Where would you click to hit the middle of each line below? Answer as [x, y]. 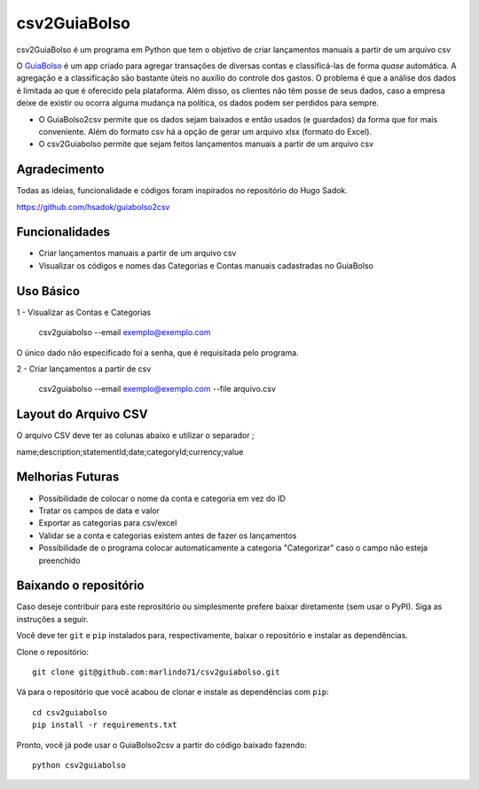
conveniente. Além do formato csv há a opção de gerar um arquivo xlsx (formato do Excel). [205, 131]
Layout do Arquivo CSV [82, 414]
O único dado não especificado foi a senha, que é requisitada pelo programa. [157, 352]
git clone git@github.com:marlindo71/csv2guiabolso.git [156, 672]
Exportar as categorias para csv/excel [108, 523]
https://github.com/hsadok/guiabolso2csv [93, 207]
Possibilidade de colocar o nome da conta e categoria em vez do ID [162, 498]
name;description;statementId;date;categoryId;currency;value [130, 451]
